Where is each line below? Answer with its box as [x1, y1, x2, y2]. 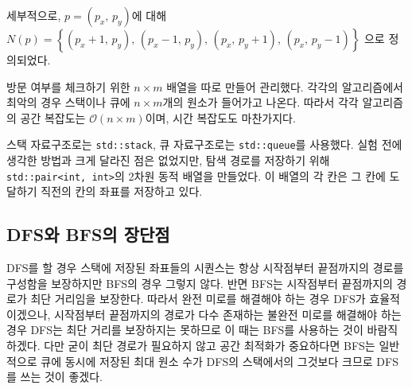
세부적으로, [6, 7, 61, 23]
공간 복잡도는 [20, 109, 86, 126]
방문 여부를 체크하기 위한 [6, 78, 130, 95]
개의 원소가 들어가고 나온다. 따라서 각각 [162, 94, 359, 111]
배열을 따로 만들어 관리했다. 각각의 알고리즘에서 [166, 78, 403, 95]
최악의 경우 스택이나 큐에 [6, 94, 130, 111]
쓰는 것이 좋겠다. [20, 368, 103, 385]
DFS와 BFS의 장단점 [6, 222, 170, 247]
